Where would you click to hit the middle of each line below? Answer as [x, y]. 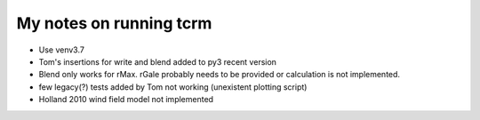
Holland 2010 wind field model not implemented [126, 100]
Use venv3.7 [61, 50]
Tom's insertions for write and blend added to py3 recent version [158, 61]
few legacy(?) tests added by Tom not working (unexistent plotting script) [173, 87]
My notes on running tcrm [114, 23]
